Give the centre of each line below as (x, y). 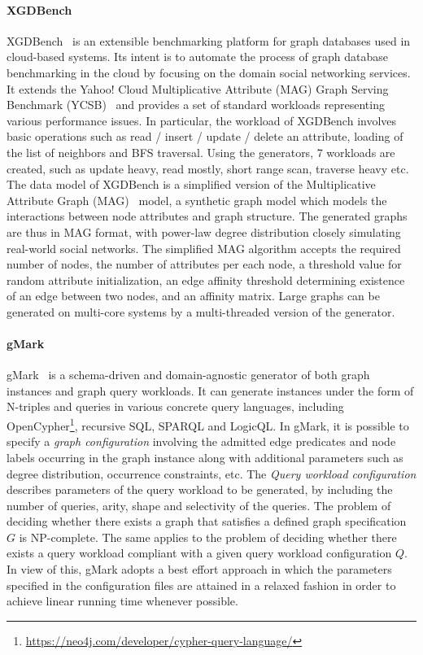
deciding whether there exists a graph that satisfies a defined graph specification (207, 521)
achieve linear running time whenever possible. (122, 601)
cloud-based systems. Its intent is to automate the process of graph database (197, 57)
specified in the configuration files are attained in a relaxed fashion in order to (201, 585)
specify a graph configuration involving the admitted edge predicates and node (201, 441)
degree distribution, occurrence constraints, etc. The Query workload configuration (211, 473)
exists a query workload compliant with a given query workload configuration (199, 553)
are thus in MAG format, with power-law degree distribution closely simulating (204, 231)
